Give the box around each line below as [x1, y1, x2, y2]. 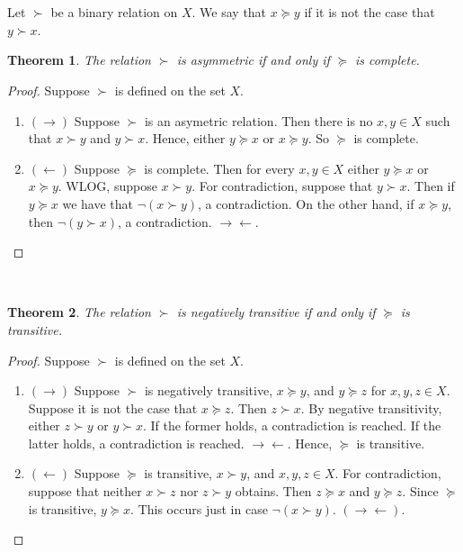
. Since [402, 482, 439, 501]
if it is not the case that [304, 3, 435, 22]
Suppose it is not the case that [28, 398, 198, 417]
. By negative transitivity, [300, 398, 442, 417]
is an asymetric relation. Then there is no [144, 111, 373, 130]
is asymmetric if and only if [176, 50, 330, 69]
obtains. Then [235, 482, 312, 501]
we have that [62, 194, 133, 213]
